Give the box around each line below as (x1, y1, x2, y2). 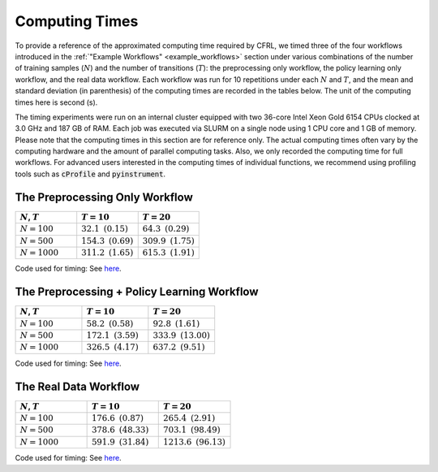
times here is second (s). (15, 97, 98, 107)
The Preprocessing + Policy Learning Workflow (15, 285, 259, 299)
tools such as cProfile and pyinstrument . (15, 169, 166, 179)
